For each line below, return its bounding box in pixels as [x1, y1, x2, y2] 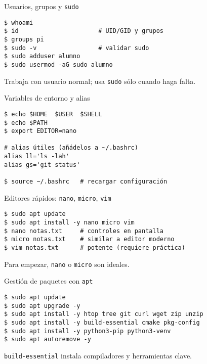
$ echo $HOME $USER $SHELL [4, 110, 102, 118]
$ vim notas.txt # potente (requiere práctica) [4, 244, 185, 252]
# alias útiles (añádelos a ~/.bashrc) [4, 144, 138, 152]
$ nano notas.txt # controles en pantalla [4, 227, 163, 235]
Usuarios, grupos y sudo [4, 1, 79, 11]
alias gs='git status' [4, 161, 80, 168]
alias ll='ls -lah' [4, 153, 69, 160]
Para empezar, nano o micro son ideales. [4, 258, 130, 269]
